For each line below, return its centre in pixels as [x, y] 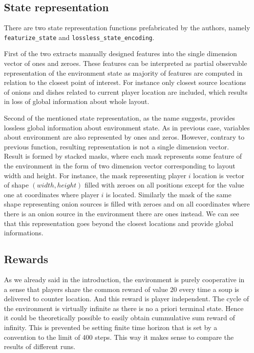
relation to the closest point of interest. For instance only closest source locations [125, 82]
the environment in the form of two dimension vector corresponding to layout [120, 165]
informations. [24, 233]
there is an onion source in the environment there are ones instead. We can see [122, 213]
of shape [16, 185]
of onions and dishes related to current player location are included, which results [126, 92]
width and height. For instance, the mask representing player [95, 175]
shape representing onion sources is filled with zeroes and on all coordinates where [127, 204]
